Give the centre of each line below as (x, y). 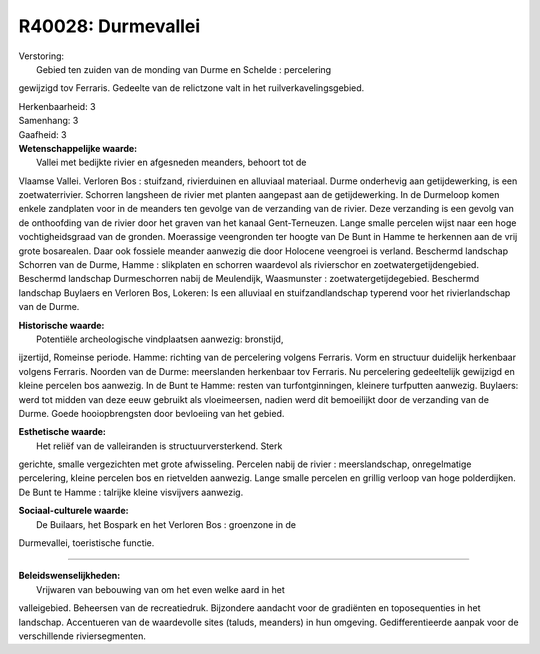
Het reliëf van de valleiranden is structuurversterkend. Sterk (159, 446)
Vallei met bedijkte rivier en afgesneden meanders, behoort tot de (171, 162)
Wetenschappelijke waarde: (78, 148)
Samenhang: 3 (48, 121)
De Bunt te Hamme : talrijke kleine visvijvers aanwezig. (131, 492)
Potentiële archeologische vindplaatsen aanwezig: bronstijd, (160, 339)
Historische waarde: (61, 325)
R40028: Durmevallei (109, 26)
